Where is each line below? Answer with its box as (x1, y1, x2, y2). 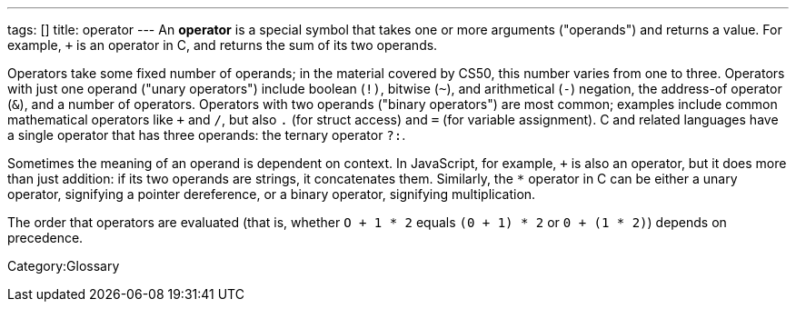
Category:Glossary (7, 258, 120, 274)
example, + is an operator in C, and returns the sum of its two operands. (7, 37, 438, 53)
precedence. (7, 230, 84, 245)
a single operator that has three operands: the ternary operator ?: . (7, 127, 406, 143)
